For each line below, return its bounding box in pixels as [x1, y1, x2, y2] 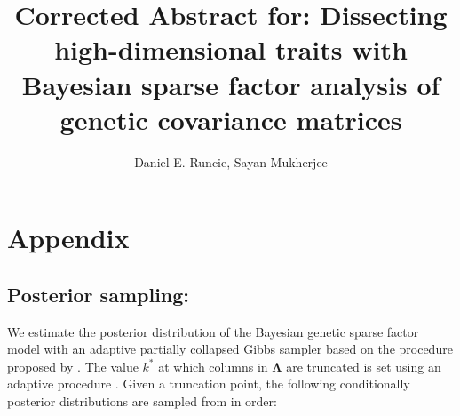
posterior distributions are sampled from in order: [7, 392, 277, 411]
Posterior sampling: [7, 280, 190, 308]
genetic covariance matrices [59, 100, 402, 137]
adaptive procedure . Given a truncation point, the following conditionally [7, 374, 410, 393]
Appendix [7, 220, 130, 256]
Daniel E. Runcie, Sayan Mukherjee [134, 152, 328, 171]
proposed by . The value [7, 356, 139, 375]
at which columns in [158, 356, 268, 375]
